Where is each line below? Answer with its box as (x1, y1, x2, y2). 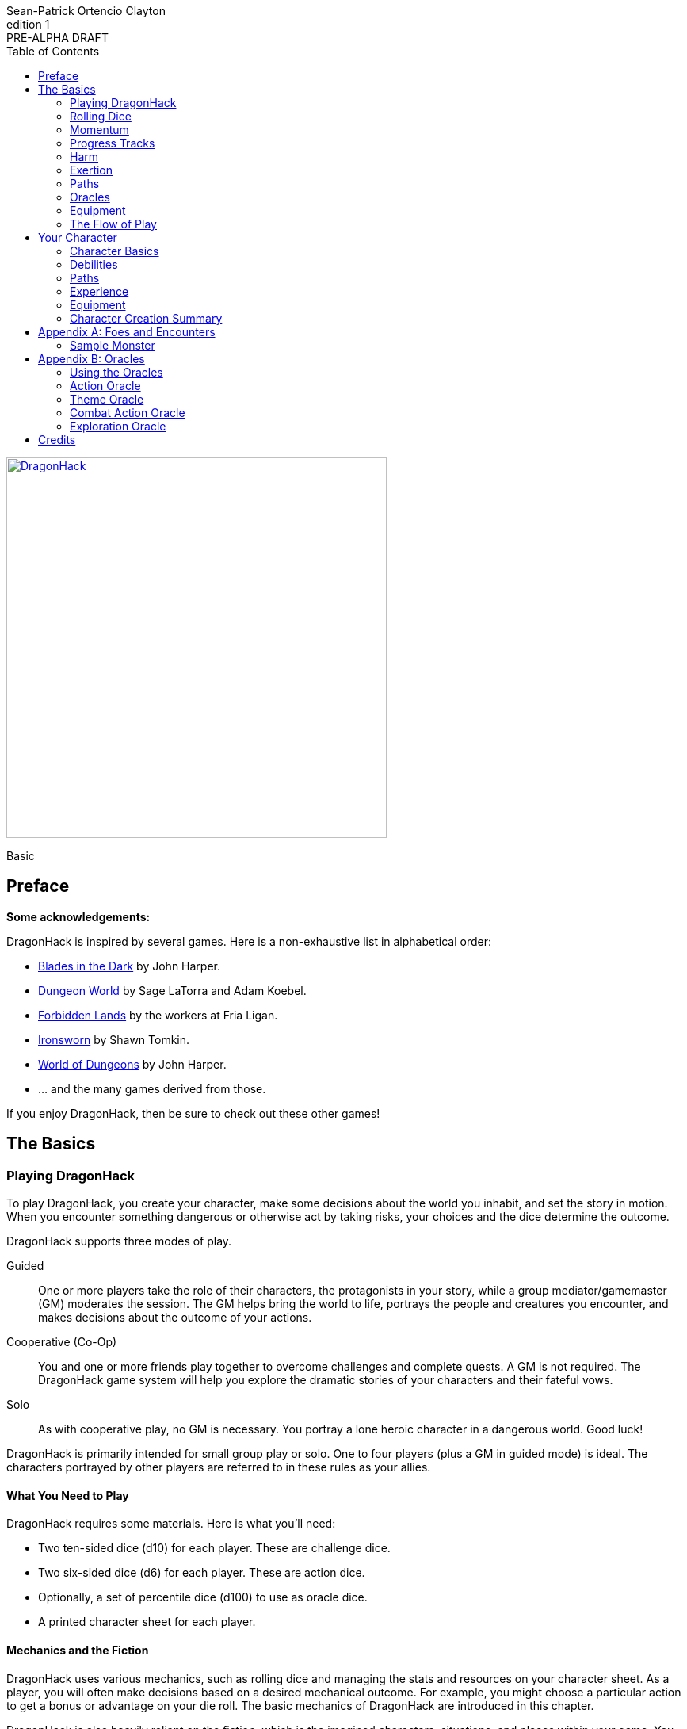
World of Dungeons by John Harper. (38, 1057, 227, 1071)
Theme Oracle (70, 392, 144, 406)
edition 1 (6, 17, 50, 31)
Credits (38, 433, 76, 446)
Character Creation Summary (70, 312, 223, 325)
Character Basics (70, 244, 159, 258)
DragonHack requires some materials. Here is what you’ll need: (6, 1517, 336, 1531)
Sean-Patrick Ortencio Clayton (6, 4, 166, 17)
